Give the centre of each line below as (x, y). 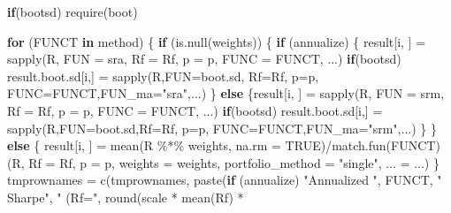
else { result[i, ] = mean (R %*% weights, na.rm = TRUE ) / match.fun (197, 145)
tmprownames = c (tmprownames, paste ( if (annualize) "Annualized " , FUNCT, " (225, 180)
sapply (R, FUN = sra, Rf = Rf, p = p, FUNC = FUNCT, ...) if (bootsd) (204, 59)
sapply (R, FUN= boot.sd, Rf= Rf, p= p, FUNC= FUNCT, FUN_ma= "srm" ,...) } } (222, 128)
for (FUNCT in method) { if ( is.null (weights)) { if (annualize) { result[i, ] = (217, 41)
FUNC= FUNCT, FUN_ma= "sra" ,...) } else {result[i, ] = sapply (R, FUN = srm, (226, 93)
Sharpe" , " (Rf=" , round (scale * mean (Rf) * (126, 197)
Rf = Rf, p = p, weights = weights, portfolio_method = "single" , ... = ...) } (234, 162)
